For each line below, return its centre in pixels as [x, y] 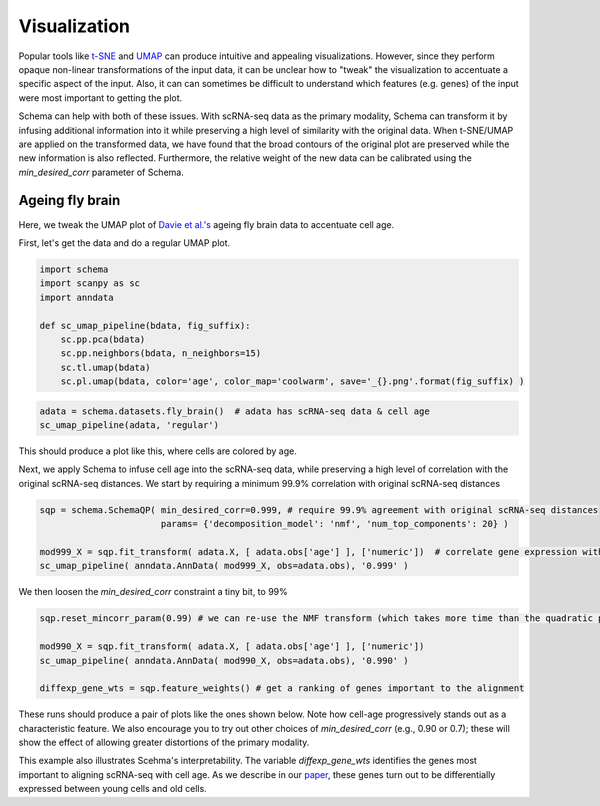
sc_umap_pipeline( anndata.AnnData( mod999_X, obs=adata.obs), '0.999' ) [224, 566]
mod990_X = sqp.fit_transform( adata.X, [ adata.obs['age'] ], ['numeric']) [232, 646]
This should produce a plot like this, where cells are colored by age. [157, 451]
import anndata [76, 297]
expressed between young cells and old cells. [112, 789]
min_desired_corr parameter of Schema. [101, 172]
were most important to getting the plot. [100, 97]
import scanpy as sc [89, 283]
